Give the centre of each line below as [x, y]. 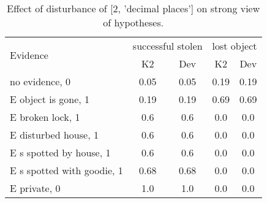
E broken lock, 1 [45, 117]
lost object [235, 46]
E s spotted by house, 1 [60, 152]
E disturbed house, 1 [54, 135]
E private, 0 [35, 188]
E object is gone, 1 [50, 99]
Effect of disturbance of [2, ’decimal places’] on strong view [133, 8]
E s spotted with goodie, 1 [66, 170]
